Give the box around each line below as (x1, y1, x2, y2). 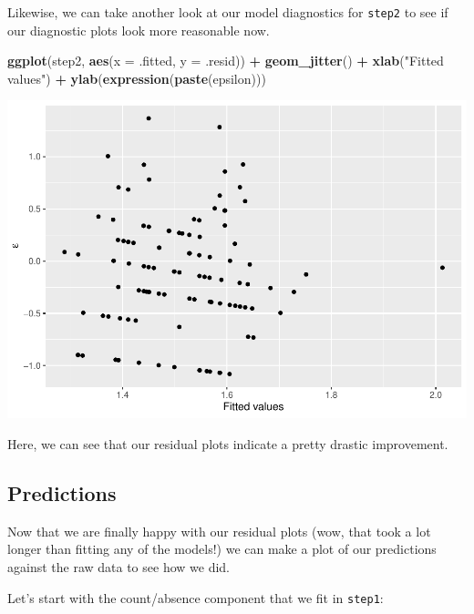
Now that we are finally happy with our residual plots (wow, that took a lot (7, 521, 431, 540)
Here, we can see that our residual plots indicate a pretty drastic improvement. (7, 434, 448, 453)
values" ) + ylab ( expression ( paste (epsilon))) (7, 68, 266, 87)
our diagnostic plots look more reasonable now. (7, 20, 270, 39)
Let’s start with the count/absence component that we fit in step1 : (7, 588, 384, 607)
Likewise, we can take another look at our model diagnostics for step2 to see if (7, 3, 448, 21)
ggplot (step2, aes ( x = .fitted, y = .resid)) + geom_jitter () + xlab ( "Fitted (7, 51, 444, 70)
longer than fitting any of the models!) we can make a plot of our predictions (7, 539, 437, 558)
